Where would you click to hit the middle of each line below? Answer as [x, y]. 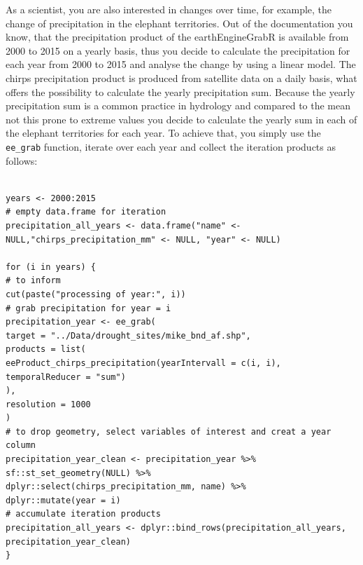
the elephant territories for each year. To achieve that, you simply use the [163, 133]
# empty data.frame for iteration [86, 212]
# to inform [33, 281]
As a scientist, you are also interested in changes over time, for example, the [169, 9]
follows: [22, 160]
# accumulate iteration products [83, 514]
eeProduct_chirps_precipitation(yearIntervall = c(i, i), [143, 363]
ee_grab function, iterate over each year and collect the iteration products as [171, 146]
